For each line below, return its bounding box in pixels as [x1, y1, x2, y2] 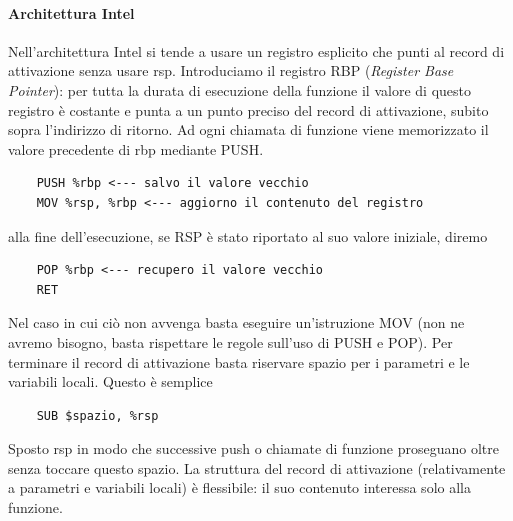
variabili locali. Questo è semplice [8, 371, 213, 392]
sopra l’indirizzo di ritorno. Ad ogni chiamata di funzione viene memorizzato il [8, 119, 489, 140]
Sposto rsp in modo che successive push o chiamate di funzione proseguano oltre [8, 438, 500, 459]
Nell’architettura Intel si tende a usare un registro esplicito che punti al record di [8, 40, 505, 61]
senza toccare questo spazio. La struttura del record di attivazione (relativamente [8, 457, 506, 478]
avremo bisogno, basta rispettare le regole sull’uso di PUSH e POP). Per [8, 331, 453, 352]
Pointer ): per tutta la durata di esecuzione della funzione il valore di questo [8, 79, 471, 100]
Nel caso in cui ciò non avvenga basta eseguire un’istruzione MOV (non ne [8, 312, 465, 333]
